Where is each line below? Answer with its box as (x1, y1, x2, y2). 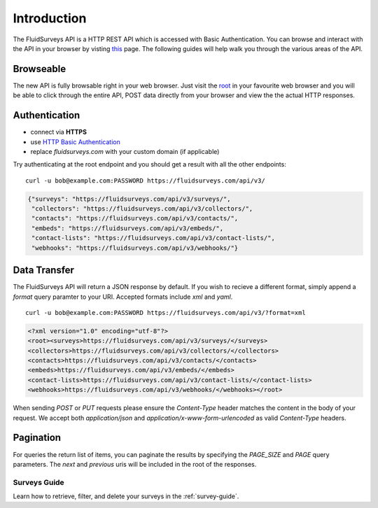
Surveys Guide (13, 477, 64, 487)
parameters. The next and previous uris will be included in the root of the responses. (13, 460, 257, 468)
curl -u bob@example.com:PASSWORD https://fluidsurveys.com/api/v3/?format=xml (25, 309, 306, 316)
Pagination (13, 432, 62, 444)
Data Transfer (13, 264, 75, 276)
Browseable (13, 63, 66, 75)
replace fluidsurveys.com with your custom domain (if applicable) (30, 147, 220, 155)
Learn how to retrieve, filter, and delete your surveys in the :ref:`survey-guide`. (13, 492, 239, 500)
